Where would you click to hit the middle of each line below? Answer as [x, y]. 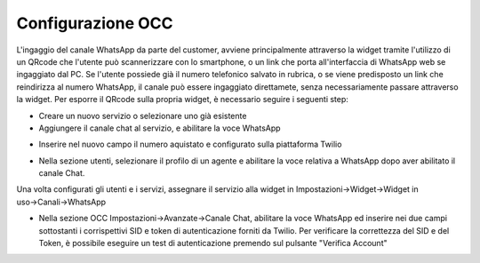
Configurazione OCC [95, 23]
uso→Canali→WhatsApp [61, 202]
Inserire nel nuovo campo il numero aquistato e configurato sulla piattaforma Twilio [190, 144]
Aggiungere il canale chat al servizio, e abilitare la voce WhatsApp [160, 128]
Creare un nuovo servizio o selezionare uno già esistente [143, 116]
